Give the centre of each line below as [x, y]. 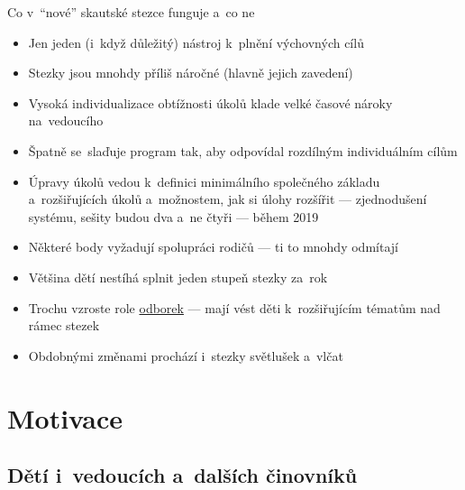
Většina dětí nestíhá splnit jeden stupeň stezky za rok [178, 277]
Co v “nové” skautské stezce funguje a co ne [131, 12]
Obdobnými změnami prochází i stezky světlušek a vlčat [186, 355]
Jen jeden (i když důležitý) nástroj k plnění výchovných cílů [196, 42]
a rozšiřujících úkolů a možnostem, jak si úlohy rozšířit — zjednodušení [228, 199]
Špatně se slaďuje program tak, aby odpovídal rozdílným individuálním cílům [243, 150]
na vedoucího [66, 120]
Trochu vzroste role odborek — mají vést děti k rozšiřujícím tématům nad [234, 307]
